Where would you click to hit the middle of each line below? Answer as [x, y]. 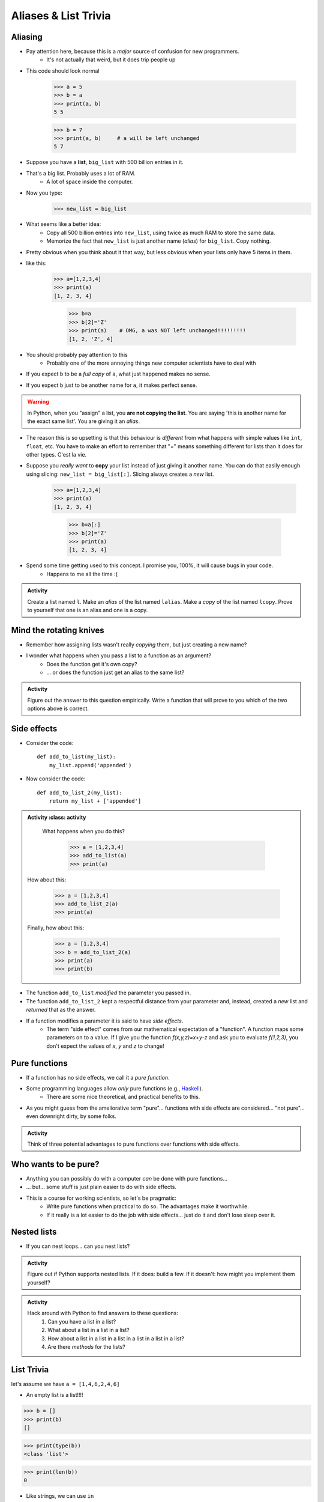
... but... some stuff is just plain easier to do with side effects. [101, 1187]
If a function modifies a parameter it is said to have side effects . [105, 1021]
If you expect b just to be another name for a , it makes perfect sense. [112, 385]
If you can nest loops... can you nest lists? [78, 1246]
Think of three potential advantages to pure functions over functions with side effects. [133, 1144]
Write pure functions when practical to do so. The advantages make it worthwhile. [148, 1206]
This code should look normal [63, 71]
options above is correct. [58, 708]
